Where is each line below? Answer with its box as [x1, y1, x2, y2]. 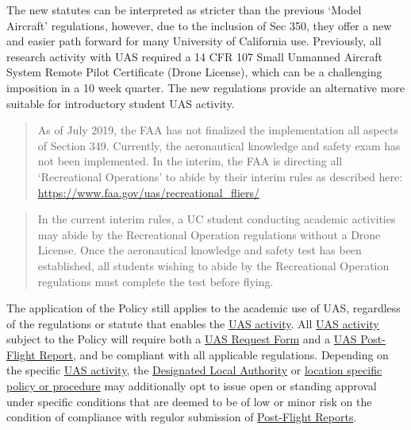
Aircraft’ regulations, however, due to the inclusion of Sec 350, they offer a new [6, 17, 392, 33]
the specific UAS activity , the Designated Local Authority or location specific [6, 362, 382, 378]
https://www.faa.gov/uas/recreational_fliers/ [37, 184, 259, 200]
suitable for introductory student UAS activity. [6, 95, 235, 111]
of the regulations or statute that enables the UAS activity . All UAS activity [6, 315, 379, 331]
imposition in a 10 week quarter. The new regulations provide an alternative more [6, 79, 405, 95]
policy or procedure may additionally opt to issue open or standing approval [6, 378, 377, 394]
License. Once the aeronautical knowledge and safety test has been [37, 242, 362, 258]
